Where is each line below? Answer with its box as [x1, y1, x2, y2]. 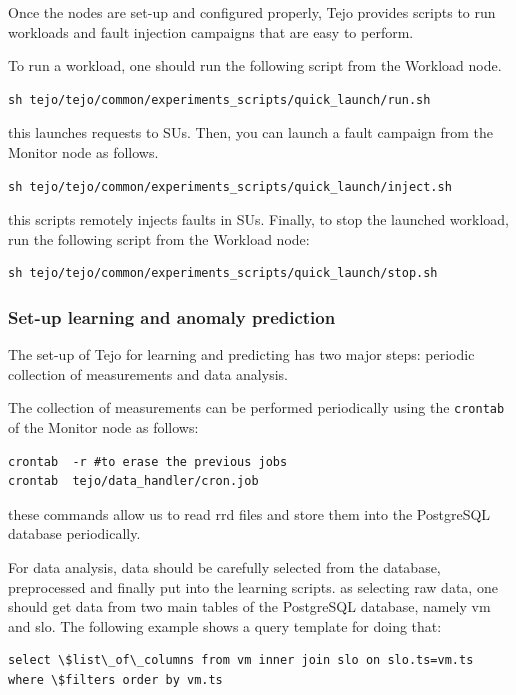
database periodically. [8, 523, 141, 544]
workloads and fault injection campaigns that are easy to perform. [8, 21, 414, 42]
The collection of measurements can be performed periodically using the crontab [8, 397, 505, 418]
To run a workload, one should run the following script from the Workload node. [8, 55, 502, 76]
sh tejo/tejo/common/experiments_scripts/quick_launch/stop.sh [8, 266, 438, 281]
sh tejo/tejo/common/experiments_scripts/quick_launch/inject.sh [8, 179, 452, 194]
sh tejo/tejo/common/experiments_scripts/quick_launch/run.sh [8, 92, 431, 107]
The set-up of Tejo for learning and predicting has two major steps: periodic [8, 344, 475, 365]
